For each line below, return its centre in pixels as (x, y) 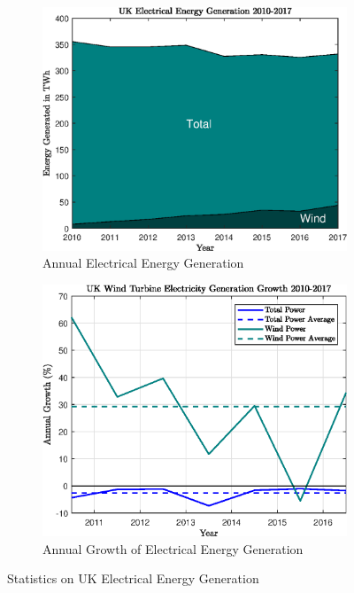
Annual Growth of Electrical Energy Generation (173, 548)
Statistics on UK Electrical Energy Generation (133, 578)
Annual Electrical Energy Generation (143, 263)
